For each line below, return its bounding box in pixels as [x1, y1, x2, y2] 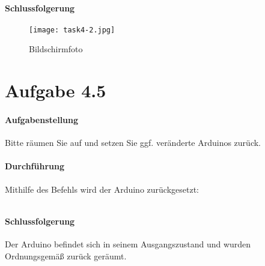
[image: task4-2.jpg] [29, 25, 115, 34]
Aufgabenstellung [5, 113, 79, 126]
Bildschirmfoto [29, 43, 83, 55]
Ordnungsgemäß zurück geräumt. [5, 249, 127, 262]
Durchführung [5, 160, 64, 172]
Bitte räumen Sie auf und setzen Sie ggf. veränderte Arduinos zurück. [5, 136, 261, 149]
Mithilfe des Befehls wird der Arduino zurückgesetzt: [5, 183, 199, 195]
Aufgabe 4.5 [5, 78, 106, 103]
